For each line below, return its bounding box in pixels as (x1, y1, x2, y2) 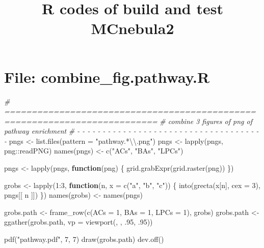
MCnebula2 (91, 18, 174, 39)
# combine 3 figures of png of (160, 115, 252, 126)
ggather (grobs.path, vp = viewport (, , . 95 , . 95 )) (4, 216, 153, 227)
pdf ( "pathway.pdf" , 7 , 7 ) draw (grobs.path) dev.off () (4, 234, 164, 244)
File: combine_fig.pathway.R (4, 66, 210, 87)
